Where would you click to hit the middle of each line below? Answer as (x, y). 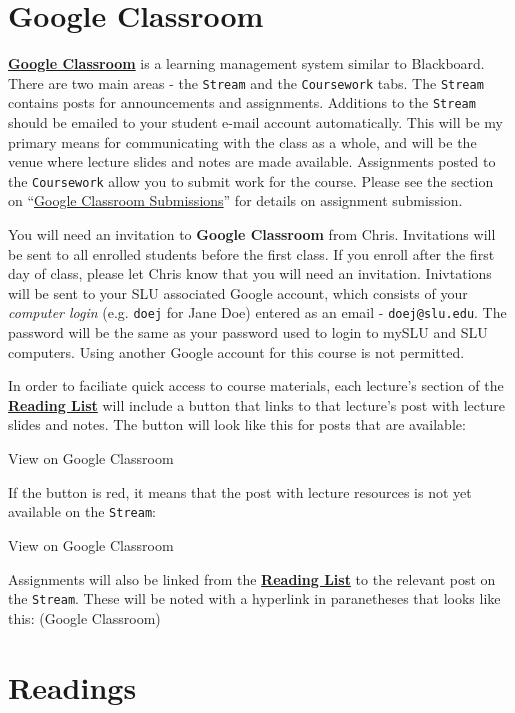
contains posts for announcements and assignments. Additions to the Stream (242, 102)
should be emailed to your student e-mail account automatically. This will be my (255, 122)
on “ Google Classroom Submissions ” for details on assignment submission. (235, 200)
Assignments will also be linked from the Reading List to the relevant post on (252, 578)
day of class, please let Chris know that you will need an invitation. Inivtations (250, 273)
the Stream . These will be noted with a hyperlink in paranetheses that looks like (254, 598)
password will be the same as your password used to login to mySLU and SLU (248, 332)
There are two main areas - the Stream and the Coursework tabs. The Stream (246, 82)
